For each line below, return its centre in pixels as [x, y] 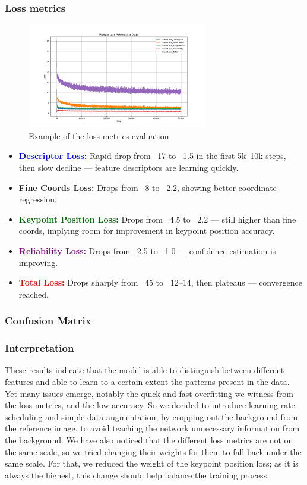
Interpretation [39, 348]
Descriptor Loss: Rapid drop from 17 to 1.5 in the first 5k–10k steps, [152, 156]
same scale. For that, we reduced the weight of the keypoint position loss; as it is [152, 463]
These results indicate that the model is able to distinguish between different [145, 370]
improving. [38, 262]
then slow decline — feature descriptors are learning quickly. [129, 168]
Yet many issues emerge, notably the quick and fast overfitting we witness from [149, 393]
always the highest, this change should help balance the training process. [137, 475]
